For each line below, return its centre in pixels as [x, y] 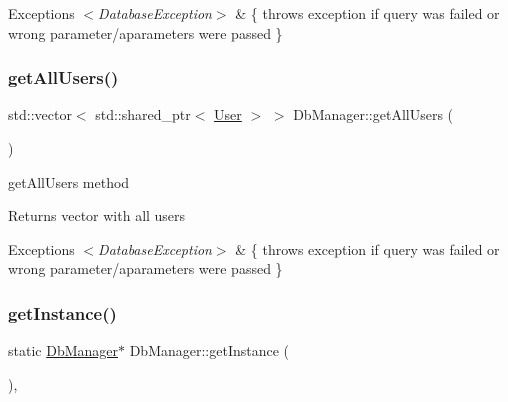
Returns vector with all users [97, 215]
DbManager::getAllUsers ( [373, 114]
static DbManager [63, 350]
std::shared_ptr [143, 114]
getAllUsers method [69, 181]
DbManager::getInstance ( [209, 350]
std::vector [40, 114]
